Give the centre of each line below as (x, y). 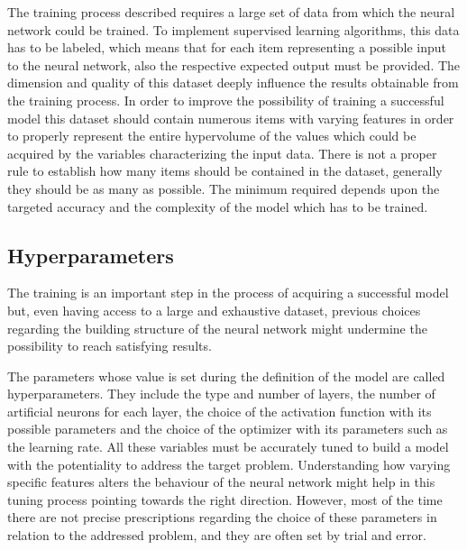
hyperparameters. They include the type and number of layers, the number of (221, 394)
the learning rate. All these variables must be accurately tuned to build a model (228, 447)
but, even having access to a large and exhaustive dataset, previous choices (214, 310)
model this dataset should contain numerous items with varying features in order (231, 118)
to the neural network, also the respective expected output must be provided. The (234, 64)
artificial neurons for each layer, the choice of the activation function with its (220, 411)
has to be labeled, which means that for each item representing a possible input (227, 47)
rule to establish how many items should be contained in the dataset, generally (225, 171)
